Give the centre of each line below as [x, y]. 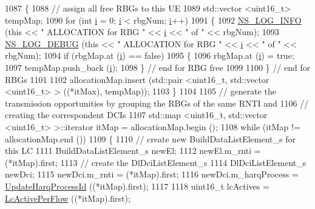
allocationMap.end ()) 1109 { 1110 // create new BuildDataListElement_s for [150, 138]
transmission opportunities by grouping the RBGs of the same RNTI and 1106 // [157, 103]
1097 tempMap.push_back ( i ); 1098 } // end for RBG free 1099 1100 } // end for [158, 67]
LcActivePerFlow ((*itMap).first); [68, 198]
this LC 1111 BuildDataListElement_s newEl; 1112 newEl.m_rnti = [133, 151]
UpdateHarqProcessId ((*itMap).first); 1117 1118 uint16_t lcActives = [137, 186]
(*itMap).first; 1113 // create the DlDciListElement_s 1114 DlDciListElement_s [156, 162]
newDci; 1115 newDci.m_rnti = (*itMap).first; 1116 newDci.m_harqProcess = [152, 174]
